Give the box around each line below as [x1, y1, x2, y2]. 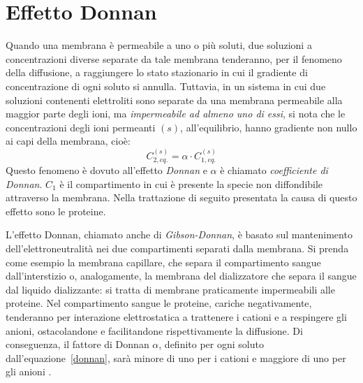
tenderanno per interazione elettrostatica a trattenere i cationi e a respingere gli [6, 310, 347, 324]
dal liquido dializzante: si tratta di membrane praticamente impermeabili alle [6, 282, 335, 296]
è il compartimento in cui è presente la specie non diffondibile [59, 176, 323, 191]
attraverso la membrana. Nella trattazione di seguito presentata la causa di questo [6, 190, 357, 205]
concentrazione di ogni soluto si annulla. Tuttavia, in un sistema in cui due [6, 78, 326, 93]
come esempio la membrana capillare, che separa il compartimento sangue [6, 254, 321, 269]
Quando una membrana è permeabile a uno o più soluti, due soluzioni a [6, 38, 312, 52]
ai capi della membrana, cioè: [6, 133, 131, 148]
